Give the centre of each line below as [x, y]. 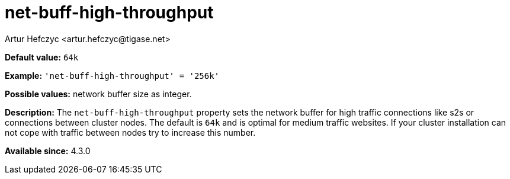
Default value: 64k [42, 57]
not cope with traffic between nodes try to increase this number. [130, 132]
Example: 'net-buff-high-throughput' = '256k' [112, 75]
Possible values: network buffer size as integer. [98, 94]
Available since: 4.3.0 [48, 151]
